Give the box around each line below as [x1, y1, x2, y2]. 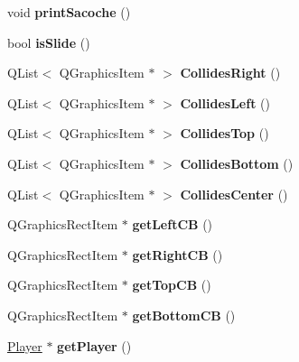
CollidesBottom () [180, 153, 294, 172]
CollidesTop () [180, 124, 269, 143]
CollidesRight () [180, 63, 281, 82]
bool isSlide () [7, 32, 90, 51]
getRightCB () [132, 245, 223, 264]
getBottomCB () [132, 305, 236, 324]
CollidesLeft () [180, 93, 270, 112]
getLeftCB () [132, 215, 213, 234]
